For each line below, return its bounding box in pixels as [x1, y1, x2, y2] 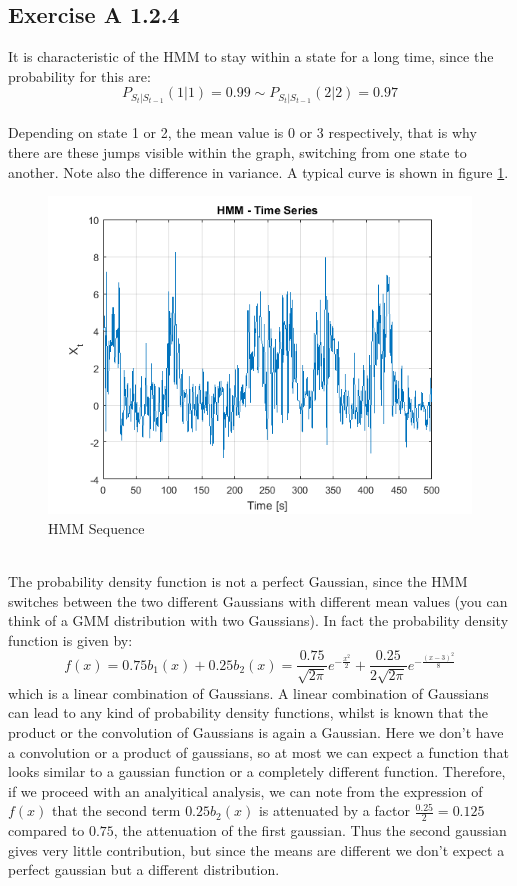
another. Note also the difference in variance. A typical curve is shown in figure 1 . [8, 161, 509, 182]
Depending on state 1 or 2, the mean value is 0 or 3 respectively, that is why [8, 122, 477, 143]
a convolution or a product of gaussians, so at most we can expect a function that [8, 741, 509, 762]
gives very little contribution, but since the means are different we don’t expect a [8, 839, 505, 860]
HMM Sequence [48, 517, 145, 538]
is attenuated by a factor [258, 800, 410, 821]
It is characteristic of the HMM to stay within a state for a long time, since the [8, 46, 494, 67]
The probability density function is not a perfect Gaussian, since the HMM [8, 571, 468, 591]
